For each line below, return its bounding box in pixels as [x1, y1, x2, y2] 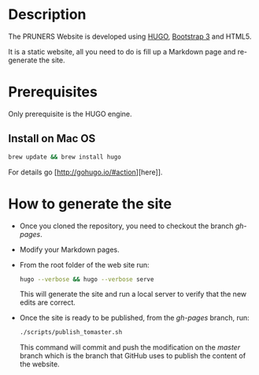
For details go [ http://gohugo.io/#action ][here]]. [8, 167, 163, 177]
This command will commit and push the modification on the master [19, 343, 241, 352]
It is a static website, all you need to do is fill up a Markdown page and [8, 47, 236, 56]
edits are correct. [19, 298, 76, 307]
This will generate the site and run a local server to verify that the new [19, 290, 246, 299]
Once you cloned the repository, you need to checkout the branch [19, 221, 234, 231]
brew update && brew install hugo [8, 152, 122, 161]
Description [8, 6, 87, 24]
